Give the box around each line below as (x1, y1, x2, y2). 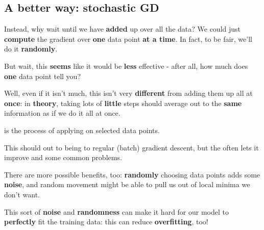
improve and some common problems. (4, 152, 122, 163)
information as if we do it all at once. (4, 108, 121, 118)
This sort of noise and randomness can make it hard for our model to (4, 206, 229, 217)
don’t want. (4, 189, 40, 199)
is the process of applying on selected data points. (4, 124, 160, 135)
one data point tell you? (4, 70, 81, 81)
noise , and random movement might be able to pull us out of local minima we (4, 179, 250, 190)
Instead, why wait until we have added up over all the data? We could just (4, 23, 241, 34)
